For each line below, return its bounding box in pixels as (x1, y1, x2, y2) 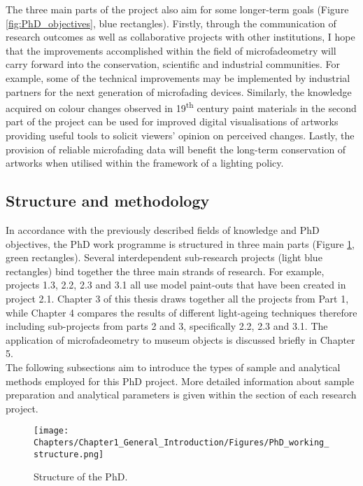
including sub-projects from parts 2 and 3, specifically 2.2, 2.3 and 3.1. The (6, 319, 328, 333)
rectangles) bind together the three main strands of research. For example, (6, 263, 325, 278)
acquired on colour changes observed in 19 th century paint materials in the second (6, 99, 357, 115)
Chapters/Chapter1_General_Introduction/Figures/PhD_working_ (34, 437, 329, 447)
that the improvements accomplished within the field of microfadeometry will (6, 43, 336, 57)
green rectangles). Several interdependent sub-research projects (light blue (6, 250, 322, 265)
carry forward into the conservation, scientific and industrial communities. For (6, 57, 340, 71)
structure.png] (34, 449, 104, 459)
